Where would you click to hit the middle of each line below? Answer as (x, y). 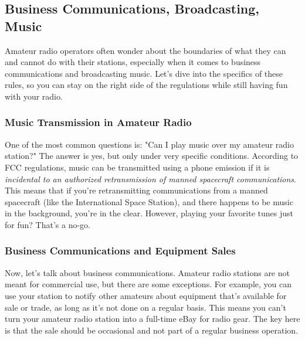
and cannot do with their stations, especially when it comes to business (133, 62)
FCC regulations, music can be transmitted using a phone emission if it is (137, 167)
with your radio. (34, 96)
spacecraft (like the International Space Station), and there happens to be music (149, 201)
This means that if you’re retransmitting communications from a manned (136, 190)
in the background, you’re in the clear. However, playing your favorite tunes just (149, 213)
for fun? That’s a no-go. (48, 224)
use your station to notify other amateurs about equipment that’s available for (146, 295)
